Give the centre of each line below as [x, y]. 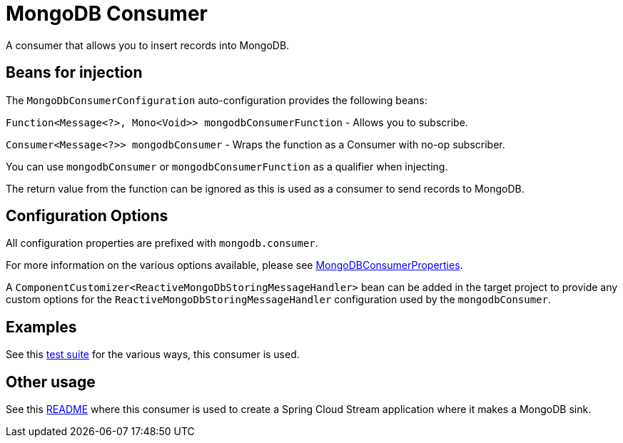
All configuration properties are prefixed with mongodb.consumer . [162, 243]
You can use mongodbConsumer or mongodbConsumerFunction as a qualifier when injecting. [227, 166]
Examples [41, 327]
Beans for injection [74, 73]
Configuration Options [87, 216]
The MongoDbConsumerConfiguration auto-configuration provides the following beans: [217, 100]
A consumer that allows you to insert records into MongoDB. [148, 45]
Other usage [51, 382]
